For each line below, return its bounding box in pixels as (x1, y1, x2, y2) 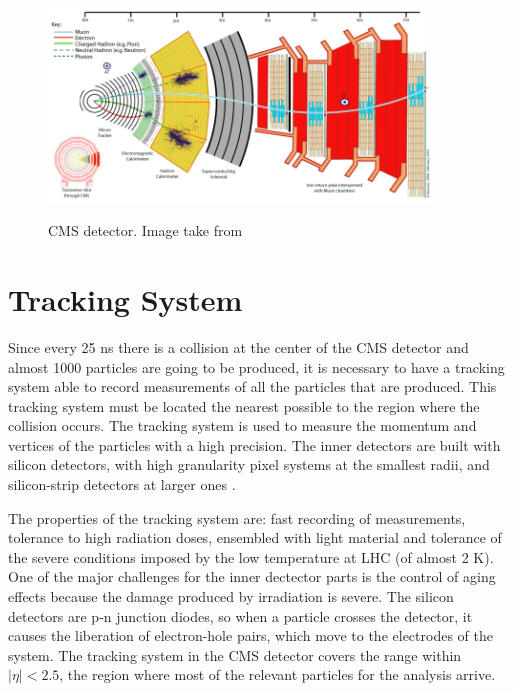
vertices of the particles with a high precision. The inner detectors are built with (8, 434, 501, 455)
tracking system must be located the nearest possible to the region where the (8, 395, 480, 416)
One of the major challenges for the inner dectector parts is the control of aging (8, 566, 496, 587)
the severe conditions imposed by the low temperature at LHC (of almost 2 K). (8, 546, 494, 567)
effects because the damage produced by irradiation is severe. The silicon (8, 586, 454, 607)
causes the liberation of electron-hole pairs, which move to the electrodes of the (8, 625, 493, 646)
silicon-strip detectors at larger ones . (8, 474, 236, 495)
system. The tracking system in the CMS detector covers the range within (8, 644, 462, 665)
